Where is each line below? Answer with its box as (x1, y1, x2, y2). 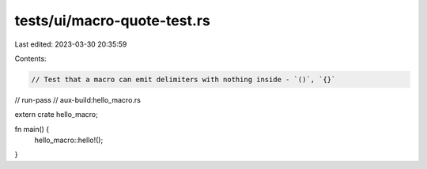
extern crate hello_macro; (14, 110, 98, 119)
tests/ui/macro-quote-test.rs (14, 12, 211, 29)
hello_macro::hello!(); (34, 135, 104, 145)
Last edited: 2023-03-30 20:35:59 (14, 39, 127, 49)
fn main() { (14, 124, 50, 133)
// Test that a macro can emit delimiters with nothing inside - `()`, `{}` (31, 75, 336, 84)
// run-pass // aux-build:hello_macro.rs (14, 95, 142, 104)
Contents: (14, 54, 47, 63)
